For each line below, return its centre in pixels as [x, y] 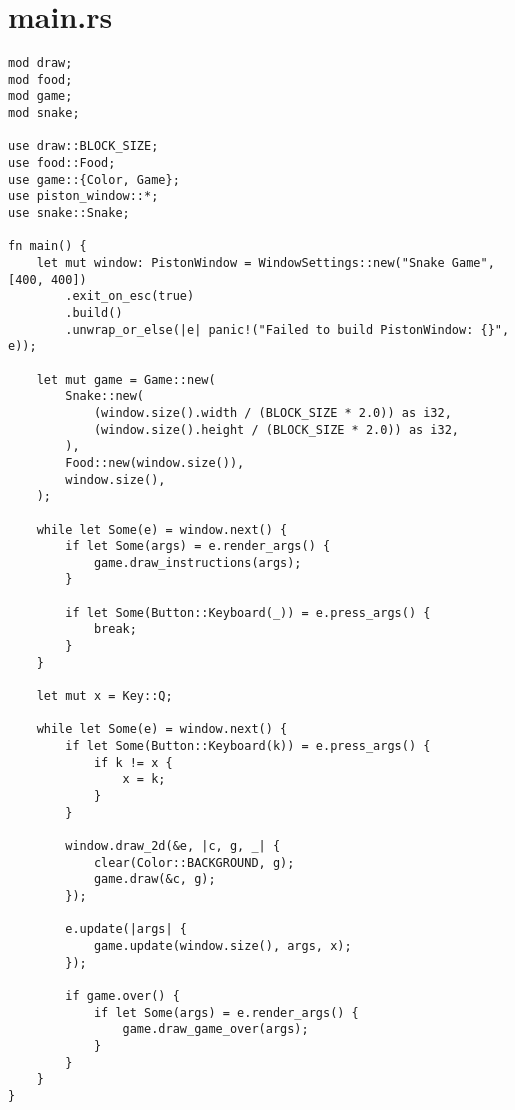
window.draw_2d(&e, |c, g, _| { [173, 845]
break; [115, 629]
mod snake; [44, 113]
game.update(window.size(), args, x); [222, 945]
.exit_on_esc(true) [130, 296]
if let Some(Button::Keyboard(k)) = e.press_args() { [248, 746]
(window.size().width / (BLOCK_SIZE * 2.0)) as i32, [272, 412]
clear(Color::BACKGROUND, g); [194, 862]
